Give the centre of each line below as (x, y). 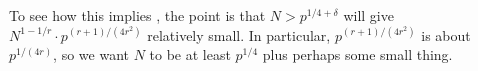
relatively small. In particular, (239, 34)
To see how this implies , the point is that (137, 15)
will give (368, 15)
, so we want (91, 54)
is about (446, 34)
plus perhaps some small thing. (357, 54)
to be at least (190, 54)
